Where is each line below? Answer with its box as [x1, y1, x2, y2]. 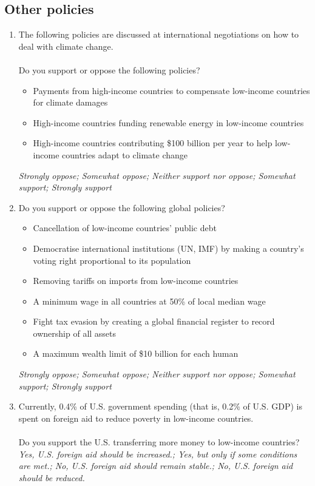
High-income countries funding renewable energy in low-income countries [33, 116, 304, 129]
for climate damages [33, 96, 108, 109]
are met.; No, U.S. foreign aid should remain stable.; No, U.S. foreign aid [18, 459, 293, 472]
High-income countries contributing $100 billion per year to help [33, 137, 273, 149]
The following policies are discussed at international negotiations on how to [18, 28, 299, 41]
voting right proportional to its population [33, 254, 191, 266]
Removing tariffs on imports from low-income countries [33, 274, 239, 287]
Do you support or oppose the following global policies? [18, 201, 225, 214]
